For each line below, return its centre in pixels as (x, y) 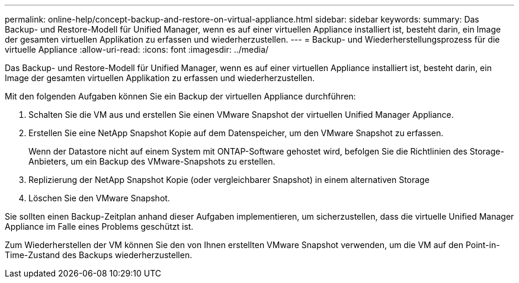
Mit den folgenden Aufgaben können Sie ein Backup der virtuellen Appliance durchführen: (180, 96)
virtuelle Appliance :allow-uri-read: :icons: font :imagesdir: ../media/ (137, 49)
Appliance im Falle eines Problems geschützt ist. (99, 226)
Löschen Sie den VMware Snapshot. (99, 198)
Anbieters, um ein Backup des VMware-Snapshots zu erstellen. (152, 161)
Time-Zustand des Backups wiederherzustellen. (99, 255)
